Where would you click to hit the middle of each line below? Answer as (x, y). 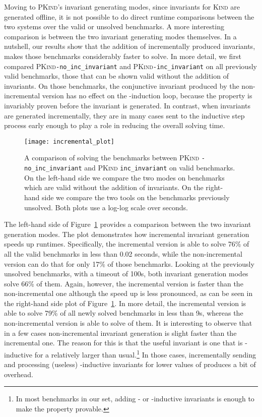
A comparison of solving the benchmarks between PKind (112, 158)
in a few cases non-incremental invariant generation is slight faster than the (120, 333)
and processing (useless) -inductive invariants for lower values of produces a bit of (130, 364)
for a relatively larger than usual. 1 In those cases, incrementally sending (145, 353)
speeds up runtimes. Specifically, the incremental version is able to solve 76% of (127, 244)
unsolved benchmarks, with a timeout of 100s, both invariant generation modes (126, 274)
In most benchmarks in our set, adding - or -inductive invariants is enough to (135, 399)
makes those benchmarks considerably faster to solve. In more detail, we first (123, 56)
